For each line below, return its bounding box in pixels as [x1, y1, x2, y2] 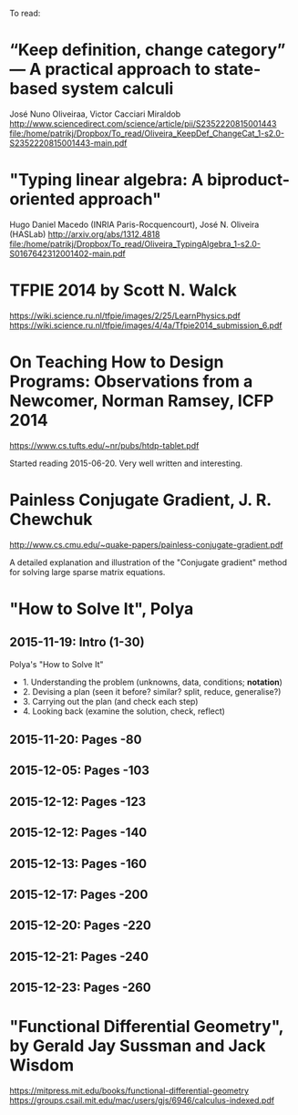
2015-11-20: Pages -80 [9, 732, 142, 748]
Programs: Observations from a [9, 371, 253, 391]
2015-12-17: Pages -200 [9, 887, 149, 903]
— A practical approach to [9, 59, 211, 80]
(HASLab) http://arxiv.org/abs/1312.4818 [9, 228, 160, 240]
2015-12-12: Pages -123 [9, 793, 147, 810]
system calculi [60, 78, 174, 99]
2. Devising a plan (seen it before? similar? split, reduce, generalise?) [22, 686, 282, 697]
